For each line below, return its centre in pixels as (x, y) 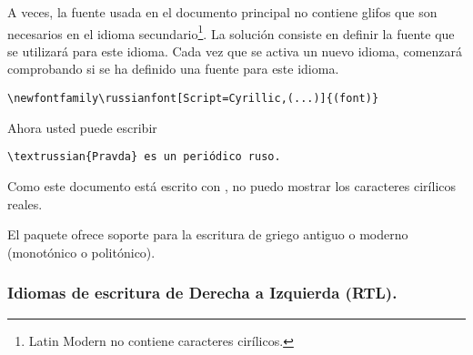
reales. (25, 203)
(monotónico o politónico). (81, 252)
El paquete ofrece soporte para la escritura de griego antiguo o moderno (208, 234)
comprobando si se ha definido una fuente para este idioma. (173, 69)
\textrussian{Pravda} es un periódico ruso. (144, 157)
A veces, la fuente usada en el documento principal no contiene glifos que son (222, 12)
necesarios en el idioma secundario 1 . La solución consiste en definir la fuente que (231, 32)
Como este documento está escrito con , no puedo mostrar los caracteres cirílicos (232, 185)
